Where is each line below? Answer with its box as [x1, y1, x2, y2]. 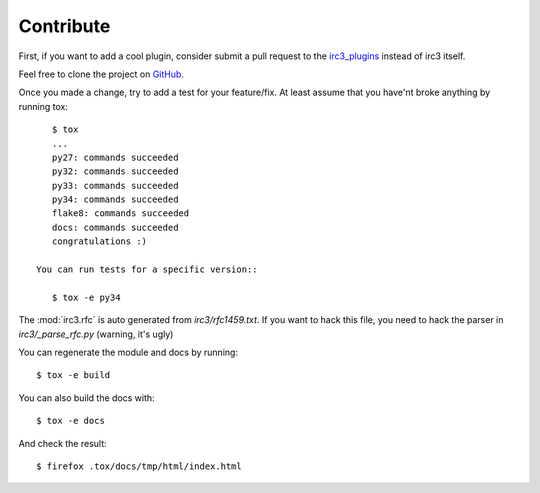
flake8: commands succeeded [51, 208, 190, 219]
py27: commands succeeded [51, 151, 179, 163]
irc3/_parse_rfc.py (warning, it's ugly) [18, 328, 174, 340]
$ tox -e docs [36, 415, 105, 427]
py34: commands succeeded [51, 194, 179, 205]
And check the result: [18, 437, 107, 449]
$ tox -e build [36, 370, 111, 381]
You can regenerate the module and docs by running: [18, 346, 239, 358]
